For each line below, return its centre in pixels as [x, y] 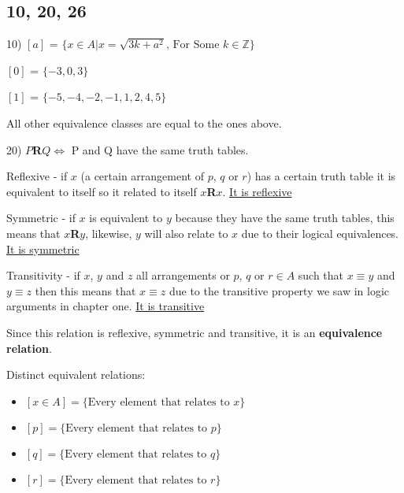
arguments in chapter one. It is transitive [106, 306]
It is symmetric [43, 248]
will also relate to [186, 233]
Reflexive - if [37, 176]
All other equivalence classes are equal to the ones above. [144, 122]
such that [321, 275]
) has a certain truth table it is [321, 176]
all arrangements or [183, 275]
